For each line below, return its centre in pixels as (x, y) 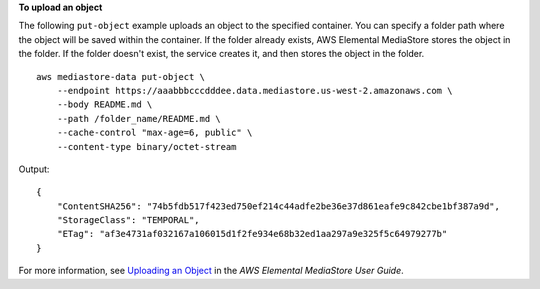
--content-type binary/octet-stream (146, 146)
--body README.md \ (104, 104)
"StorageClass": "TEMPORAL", (128, 220)
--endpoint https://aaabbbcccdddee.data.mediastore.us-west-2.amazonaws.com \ (254, 90)
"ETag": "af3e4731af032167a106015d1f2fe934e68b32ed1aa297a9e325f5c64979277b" (252, 234)
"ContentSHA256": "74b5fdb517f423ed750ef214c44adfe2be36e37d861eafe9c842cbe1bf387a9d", (278, 206)
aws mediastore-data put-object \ (120, 76)
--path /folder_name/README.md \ (139, 118)
